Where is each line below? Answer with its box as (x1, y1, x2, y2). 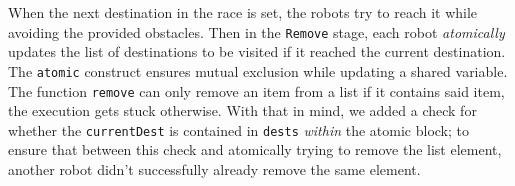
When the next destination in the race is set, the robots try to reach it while (8, 2, 478, 22)
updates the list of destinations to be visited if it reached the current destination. (8, 41, 506, 62)
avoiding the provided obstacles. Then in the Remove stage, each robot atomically (8, 21, 505, 42)
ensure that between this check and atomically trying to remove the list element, (8, 139, 502, 160)
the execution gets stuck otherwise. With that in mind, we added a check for (8, 100, 477, 121)
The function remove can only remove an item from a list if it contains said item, (8, 80, 505, 101)
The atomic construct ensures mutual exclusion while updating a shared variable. (8, 60, 508, 81)
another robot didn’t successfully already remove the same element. (8, 159, 421, 179)
